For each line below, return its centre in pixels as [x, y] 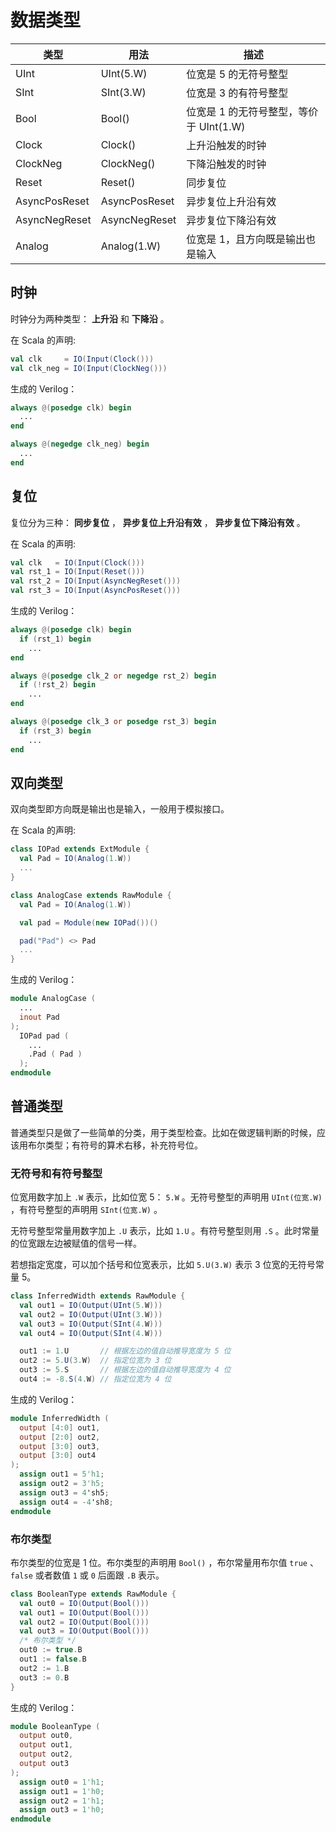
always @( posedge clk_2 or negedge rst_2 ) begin [113, 676]
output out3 [44, 1764]
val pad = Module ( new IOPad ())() [89, 922]
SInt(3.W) [123, 92]
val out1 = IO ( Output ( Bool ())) [84, 1612]
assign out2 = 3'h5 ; [62, 1484]
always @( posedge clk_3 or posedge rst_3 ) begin [113, 722]
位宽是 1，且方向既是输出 [246, 239]
